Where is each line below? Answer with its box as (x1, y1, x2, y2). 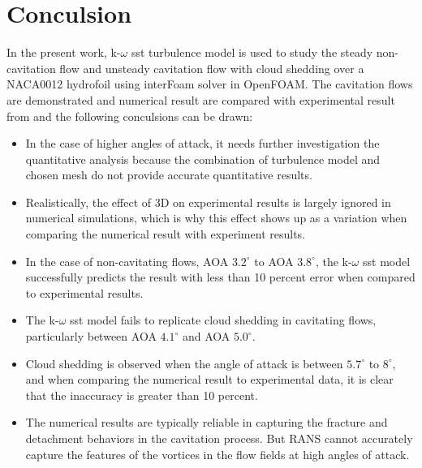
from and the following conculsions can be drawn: (6, 107, 253, 124)
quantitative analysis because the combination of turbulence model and (25, 150, 381, 167)
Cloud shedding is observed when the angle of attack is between (25, 354, 343, 371)
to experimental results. (25, 284, 144, 301)
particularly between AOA (25, 328, 157, 345)
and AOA (182, 328, 230, 345)
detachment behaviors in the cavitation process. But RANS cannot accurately (25, 430, 413, 446)
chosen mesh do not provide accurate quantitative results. (25, 166, 312, 183)
